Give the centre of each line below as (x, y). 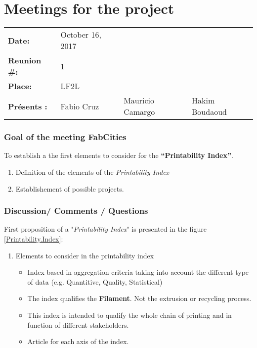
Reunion (25, 60)
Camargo (139, 112)
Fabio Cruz (80, 106)
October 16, (81, 35)
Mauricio (139, 100)
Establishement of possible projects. (70, 188)
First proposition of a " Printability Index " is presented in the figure (105, 229)
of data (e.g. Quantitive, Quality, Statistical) (95, 281)
